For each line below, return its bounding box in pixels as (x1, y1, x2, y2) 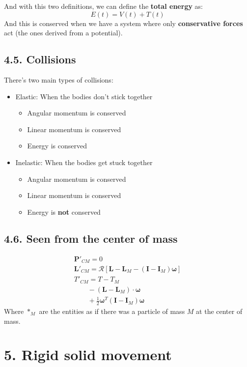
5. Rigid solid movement (4, 344, 172, 365)
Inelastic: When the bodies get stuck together (15, 157, 153, 167)
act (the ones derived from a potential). (4, 28, 123, 38)
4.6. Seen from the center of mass (4, 230, 178, 246)
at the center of (196, 306, 243, 316)
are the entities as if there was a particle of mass (39, 306, 185, 316)
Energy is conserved (27, 141, 87, 151)
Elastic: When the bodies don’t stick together (15, 91, 153, 101)
